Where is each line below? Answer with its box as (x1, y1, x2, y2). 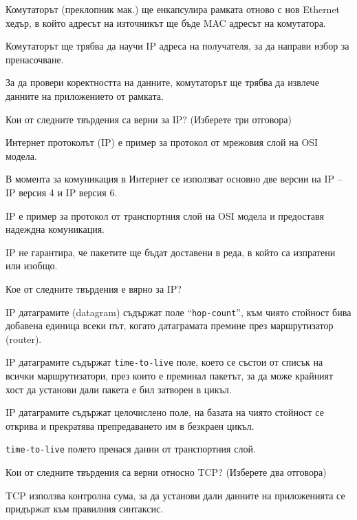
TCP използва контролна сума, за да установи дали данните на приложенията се (6, 488, 345, 502)
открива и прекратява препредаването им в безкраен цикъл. (6, 418, 255, 433)
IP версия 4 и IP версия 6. (6, 185, 118, 199)
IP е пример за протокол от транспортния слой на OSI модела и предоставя (6, 208, 324, 222)
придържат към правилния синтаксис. (6, 501, 164, 516)
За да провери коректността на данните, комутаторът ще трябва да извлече (6, 75, 319, 90)
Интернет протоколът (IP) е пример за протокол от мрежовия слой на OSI (6, 135, 318, 149)
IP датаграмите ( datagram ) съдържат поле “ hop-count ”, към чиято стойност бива (6, 304, 351, 319)
